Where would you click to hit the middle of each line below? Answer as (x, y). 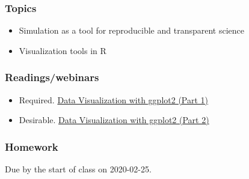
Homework (32, 146)
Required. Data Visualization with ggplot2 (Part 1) (114, 99)
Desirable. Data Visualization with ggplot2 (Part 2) (114, 120)
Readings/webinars (52, 77)
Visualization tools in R (63, 50)
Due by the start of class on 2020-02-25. (78, 169)
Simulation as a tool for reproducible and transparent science (131, 30)
